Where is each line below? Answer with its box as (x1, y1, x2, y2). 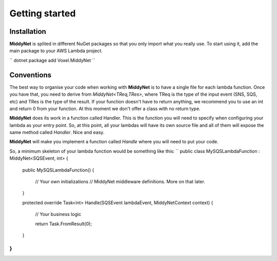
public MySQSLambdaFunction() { (22, 167, 94, 173)
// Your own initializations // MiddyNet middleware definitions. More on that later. (35, 179, 205, 185)
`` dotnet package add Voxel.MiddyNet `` (9, 57, 95, 63)
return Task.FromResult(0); (35, 221, 92, 227)
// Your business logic (35, 211, 82, 217)
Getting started (9, 8, 76, 19)
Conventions (9, 71, 52, 79)
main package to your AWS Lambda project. (9, 48, 103, 54)
